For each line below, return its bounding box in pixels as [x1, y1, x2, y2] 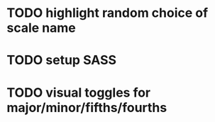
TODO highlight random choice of [6, 5, 209, 21]
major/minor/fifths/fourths [6, 99, 167, 116]
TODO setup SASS [6, 52, 117, 68]
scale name [6, 20, 76, 36]
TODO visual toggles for [6, 85, 150, 100]
